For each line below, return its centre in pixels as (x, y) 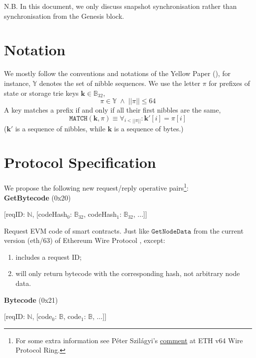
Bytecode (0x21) (31, 299)
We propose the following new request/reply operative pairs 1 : (96, 187)
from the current (219, 230)
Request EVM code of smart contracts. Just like (77, 230)
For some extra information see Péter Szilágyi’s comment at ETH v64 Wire (129, 340)
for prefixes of (229, 83)
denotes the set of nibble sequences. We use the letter (120, 83)
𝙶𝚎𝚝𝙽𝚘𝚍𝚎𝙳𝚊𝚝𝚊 (171, 231)
